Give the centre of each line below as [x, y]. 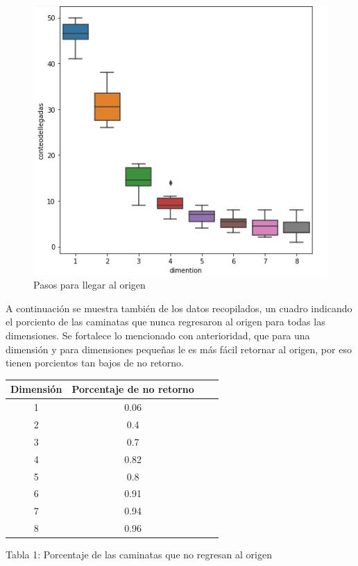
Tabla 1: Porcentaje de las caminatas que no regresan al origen [139, 555]
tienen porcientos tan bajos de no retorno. [95, 363]
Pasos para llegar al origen [89, 285]
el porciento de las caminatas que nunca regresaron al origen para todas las [165, 322]
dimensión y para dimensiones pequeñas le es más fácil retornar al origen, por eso [179, 349]
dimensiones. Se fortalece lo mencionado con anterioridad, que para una [158, 335]
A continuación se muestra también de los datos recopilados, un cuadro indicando [179, 308]
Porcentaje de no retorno [133, 389]
